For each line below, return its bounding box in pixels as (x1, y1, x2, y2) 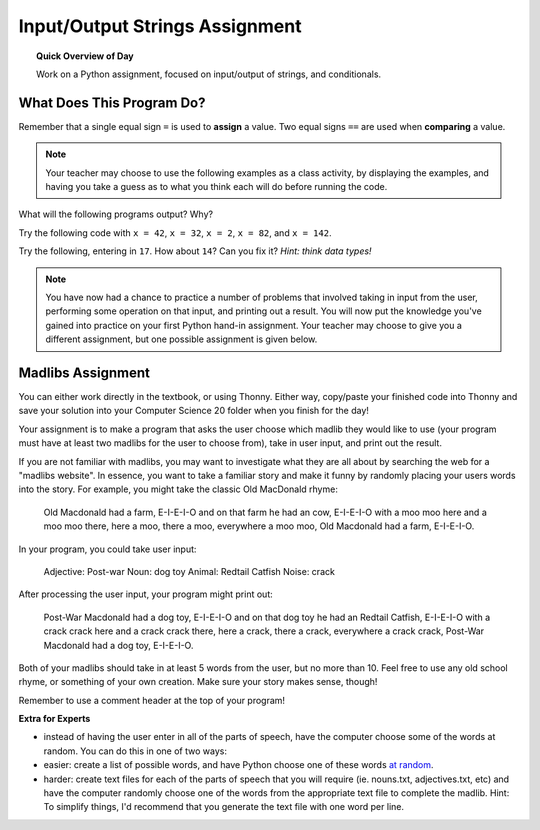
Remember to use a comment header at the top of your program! (18, 694, 285, 706)
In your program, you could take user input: (18, 543, 197, 555)
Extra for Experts (18, 713, 91, 725)
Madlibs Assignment (18, 364, 150, 381)
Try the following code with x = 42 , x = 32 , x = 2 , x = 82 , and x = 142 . (18, 226, 332, 239)
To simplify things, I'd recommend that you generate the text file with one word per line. (43, 801, 405, 813)
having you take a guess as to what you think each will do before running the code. (45, 181, 388, 193)
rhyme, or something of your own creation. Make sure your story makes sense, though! (18, 676, 378, 688)
